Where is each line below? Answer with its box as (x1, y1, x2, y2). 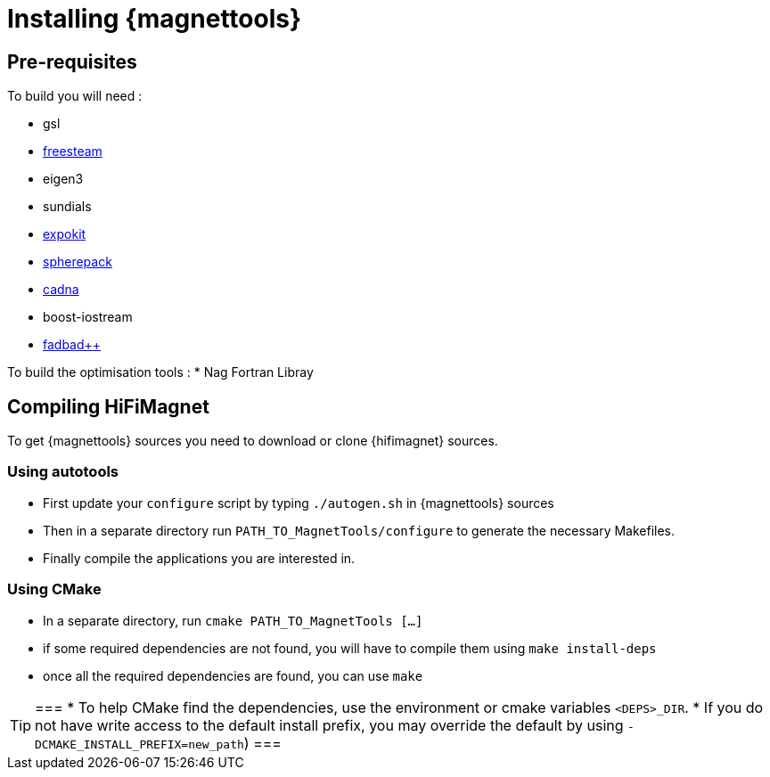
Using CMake (7, 580, 102, 599)
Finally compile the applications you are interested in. (43, 550, 356, 566)
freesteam (43, 143, 102, 159)
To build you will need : (7, 88, 143, 104)
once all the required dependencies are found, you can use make (43, 667, 423, 683)
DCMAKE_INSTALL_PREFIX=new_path (35, 737, 244, 751)
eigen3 (43, 171, 84, 187)
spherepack (43, 254, 112, 270)
